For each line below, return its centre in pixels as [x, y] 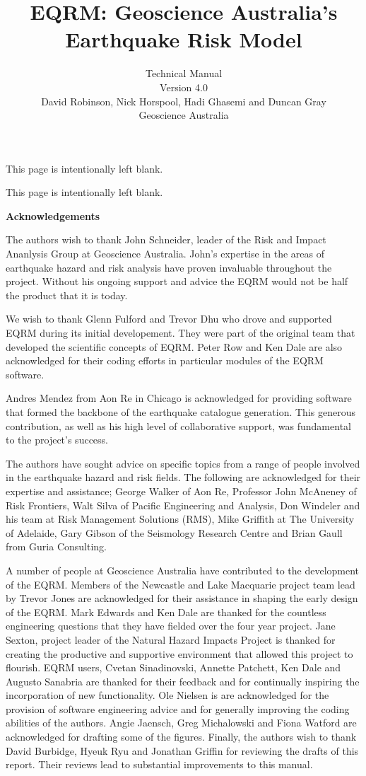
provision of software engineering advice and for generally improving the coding [178, 708]
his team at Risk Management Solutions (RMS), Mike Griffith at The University [180, 519]
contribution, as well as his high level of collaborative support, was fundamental [178, 425]
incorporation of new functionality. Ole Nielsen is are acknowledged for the [167, 695]
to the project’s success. [57, 440]
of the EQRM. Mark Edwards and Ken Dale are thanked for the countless [166, 612]
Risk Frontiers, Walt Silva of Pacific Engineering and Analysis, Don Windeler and [183, 505]
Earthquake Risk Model [184, 39]
